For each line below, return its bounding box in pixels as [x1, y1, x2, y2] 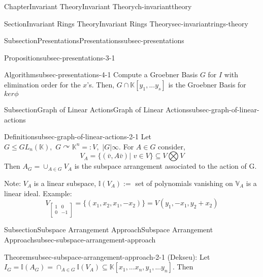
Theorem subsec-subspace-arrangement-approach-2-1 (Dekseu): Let [4, 251, 210, 262]
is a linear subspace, [34, 177, 96, 188]
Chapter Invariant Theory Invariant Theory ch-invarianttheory [4, 1, 192, 11]
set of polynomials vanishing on [135, 177, 233, 188]
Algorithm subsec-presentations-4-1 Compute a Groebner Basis [4, 69, 198, 80]
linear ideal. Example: [4, 188, 72, 198]
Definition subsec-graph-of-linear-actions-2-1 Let [4, 131, 152, 142]
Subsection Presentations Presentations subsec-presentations [4, 35, 184, 46]
